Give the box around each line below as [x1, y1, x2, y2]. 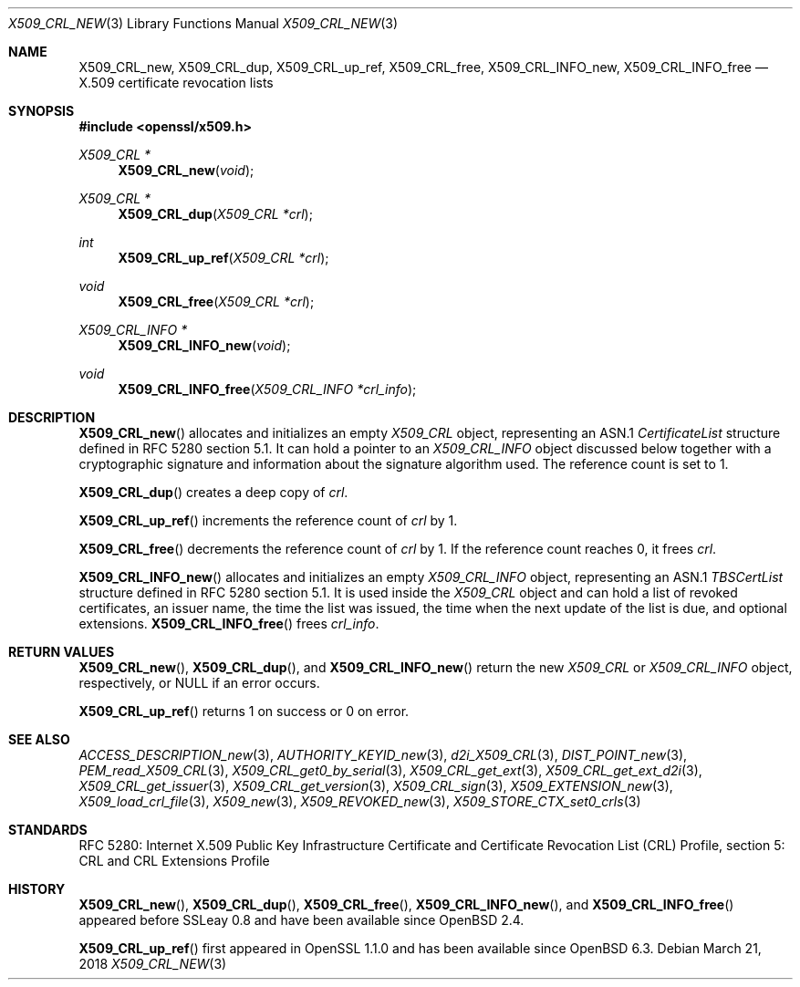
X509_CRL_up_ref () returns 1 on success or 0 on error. [78, 703, 410, 719]
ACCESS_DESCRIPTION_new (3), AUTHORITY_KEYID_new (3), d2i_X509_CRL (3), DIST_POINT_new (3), [78, 747, 688, 763]
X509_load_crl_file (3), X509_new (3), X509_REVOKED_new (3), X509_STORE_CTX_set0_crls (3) [78, 794, 641, 809]
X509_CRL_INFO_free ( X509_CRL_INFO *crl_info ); [118, 381, 417, 397]
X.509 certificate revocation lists [78, 75, 274, 90]
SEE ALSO [8, 732, 70, 747]
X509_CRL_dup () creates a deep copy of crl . [78, 484, 348, 500]
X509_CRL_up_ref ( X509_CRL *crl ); [118, 250, 329, 265]
